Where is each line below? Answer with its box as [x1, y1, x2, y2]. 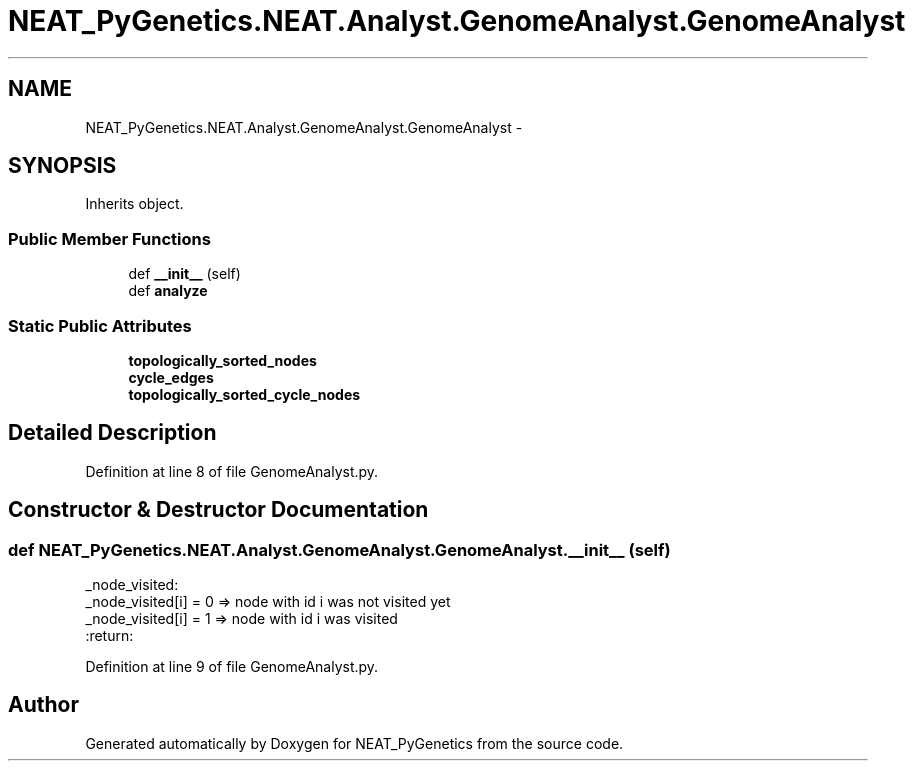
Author [8, 692, 79, 718]
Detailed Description [8, 420, 217, 446]
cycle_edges [128, 368, 214, 386]
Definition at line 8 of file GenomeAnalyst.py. [85, 462, 379, 480]
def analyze [128, 282, 208, 300]
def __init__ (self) [128, 265, 241, 283]
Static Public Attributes [8, 315, 192, 336]
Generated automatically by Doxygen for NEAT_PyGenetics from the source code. [85, 734, 624, 752]
